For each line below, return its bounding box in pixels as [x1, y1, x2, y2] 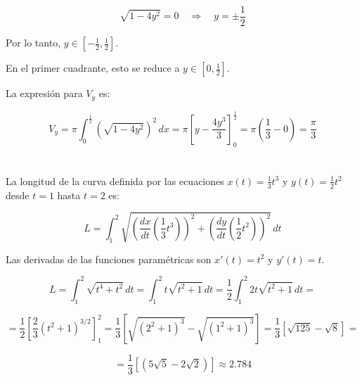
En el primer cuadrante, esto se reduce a [6, 61, 180, 75]
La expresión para [6, 86, 83, 101]
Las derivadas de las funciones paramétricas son [6, 251, 212, 266]
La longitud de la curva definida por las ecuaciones [6, 173, 224, 188]
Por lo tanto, [6, 35, 61, 50]
